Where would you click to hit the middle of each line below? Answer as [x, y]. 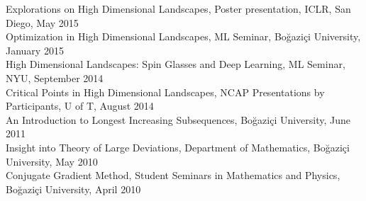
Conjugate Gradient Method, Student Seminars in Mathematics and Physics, [173, 175]
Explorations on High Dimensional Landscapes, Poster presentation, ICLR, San [178, 8]
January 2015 [35, 50]
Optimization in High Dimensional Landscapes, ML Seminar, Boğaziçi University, [183, 36]
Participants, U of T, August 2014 [80, 106]
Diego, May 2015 [42, 22]
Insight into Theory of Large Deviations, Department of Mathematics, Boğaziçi [178, 147]
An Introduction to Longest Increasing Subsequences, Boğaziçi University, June [178, 119]
